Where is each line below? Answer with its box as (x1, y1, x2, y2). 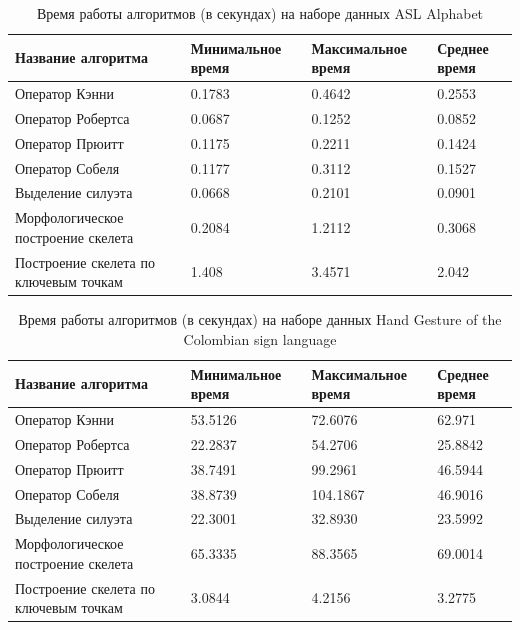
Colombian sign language (183, 328, 337, 349)
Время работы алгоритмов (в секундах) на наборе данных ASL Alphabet (36, 3, 484, 23)
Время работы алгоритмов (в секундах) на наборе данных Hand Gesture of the (18, 309, 502, 330)
